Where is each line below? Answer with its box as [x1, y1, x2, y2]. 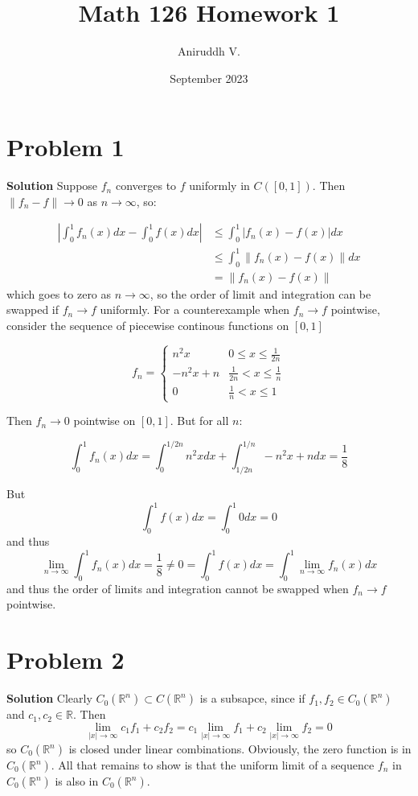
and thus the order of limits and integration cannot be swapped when [6, 579, 349, 596]
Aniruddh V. [178, 43, 240, 60]
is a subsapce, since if [199, 690, 305, 707]
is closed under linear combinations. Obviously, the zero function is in [68, 740, 412, 757]
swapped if [6, 301, 59, 318]
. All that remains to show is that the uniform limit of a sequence [51, 757, 375, 773]
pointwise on [73, 412, 136, 429]
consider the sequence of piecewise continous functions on [6, 317, 289, 334]
